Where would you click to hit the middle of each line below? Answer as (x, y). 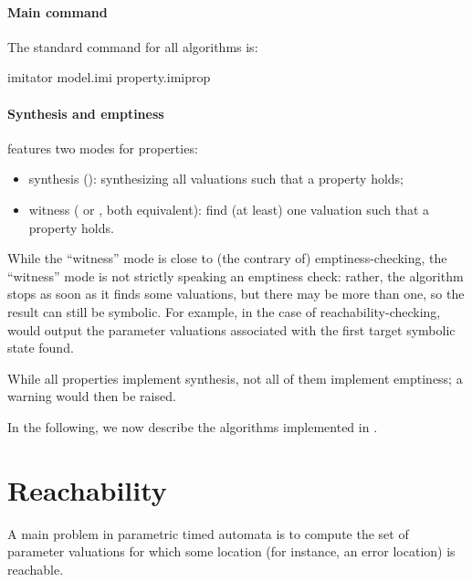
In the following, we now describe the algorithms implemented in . (193, 426)
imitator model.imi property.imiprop (109, 77)
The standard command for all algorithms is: (133, 46)
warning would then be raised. (92, 396)
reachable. (36, 569)
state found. (41, 348)
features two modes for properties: (103, 148)
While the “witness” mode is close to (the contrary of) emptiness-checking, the (227, 258)
